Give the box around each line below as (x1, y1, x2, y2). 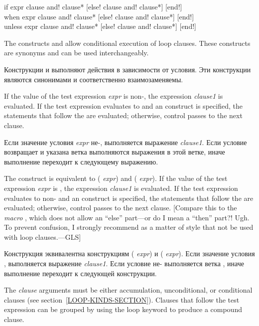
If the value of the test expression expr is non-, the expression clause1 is (4, 91, 223, 101)
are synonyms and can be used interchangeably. (4, 47, 149, 58)
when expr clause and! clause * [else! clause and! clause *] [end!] (4, 11, 194, 21)
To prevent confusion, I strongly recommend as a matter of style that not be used (4, 222, 254, 232)
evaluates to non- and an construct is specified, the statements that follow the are (4, 192, 254, 203)
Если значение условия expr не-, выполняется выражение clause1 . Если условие (4, 137, 247, 147)
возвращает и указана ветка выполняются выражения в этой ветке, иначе (4, 147, 225, 157)
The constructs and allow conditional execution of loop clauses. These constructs (4, 37, 251, 48)
